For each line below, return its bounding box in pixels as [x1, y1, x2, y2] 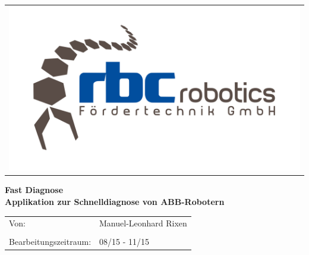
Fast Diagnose [5, 184, 64, 196]
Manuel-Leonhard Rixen [99, 217, 187, 229]
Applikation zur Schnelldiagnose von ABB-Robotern [5, 195, 225, 208]
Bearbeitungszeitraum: [9, 235, 92, 247]
